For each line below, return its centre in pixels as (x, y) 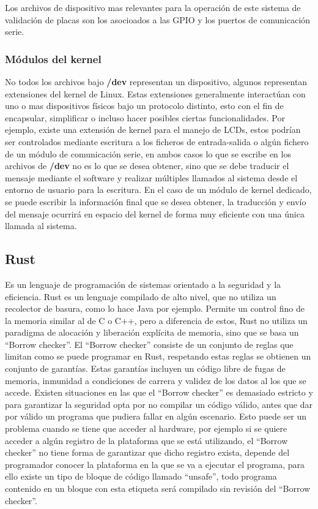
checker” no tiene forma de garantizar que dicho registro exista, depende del (147, 452)
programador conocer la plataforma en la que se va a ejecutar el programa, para (155, 464)
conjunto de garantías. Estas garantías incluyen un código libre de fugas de (145, 368)
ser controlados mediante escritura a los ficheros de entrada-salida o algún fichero (157, 141)
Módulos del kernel (53, 58)
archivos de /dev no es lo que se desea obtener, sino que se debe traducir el (147, 166)
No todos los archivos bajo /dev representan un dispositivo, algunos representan (156, 81)
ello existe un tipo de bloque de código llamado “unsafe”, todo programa (141, 476)
